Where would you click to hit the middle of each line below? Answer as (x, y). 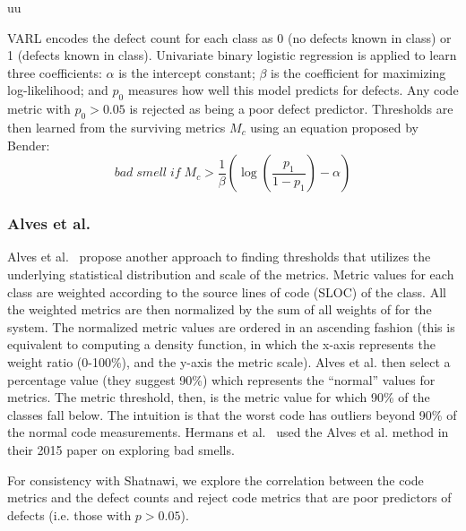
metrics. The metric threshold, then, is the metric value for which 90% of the (219, 397)
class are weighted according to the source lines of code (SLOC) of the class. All (227, 291)
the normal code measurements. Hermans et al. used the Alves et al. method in (228, 432)
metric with (39, 109)
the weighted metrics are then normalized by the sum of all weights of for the (220, 309)
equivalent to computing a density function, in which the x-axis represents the (221, 344)
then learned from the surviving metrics (116, 127)
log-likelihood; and (58, 90)
